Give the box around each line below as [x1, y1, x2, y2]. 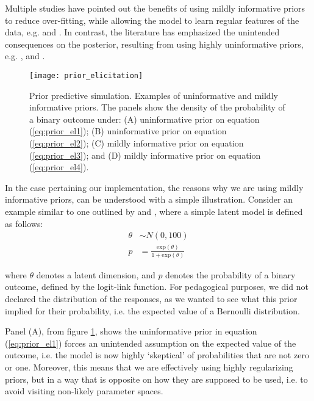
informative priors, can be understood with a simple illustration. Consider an [5, 193, 293, 206]
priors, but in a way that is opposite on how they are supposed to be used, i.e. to [5, 372, 308, 385]
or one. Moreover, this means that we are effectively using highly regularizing [5, 361, 293, 373]
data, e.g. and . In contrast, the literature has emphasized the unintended [5, 26, 280, 38]
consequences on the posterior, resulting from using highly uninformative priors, [5, 37, 304, 50]
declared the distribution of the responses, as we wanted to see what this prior [5, 292, 298, 305]
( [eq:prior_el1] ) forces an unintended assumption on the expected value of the [5, 336, 296, 349]
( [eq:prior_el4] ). [29, 161, 89, 173]
